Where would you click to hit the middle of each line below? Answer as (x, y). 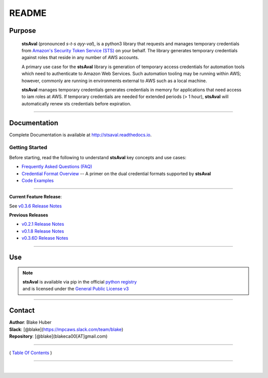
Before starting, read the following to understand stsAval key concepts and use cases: (98, 157)
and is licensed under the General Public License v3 (76, 289)
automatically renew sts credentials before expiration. (76, 103)
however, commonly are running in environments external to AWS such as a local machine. (114, 81)
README (28, 13)
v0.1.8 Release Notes (43, 231)
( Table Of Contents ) (31, 353)
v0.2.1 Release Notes (43, 224)
